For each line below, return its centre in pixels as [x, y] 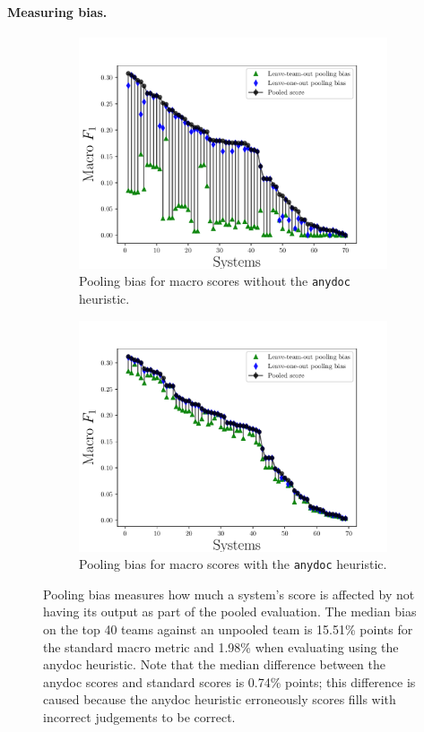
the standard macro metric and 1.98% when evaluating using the [221, 646]
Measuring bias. [57, 11]
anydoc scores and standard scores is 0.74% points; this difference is [229, 681]
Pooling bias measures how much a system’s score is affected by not [229, 594]
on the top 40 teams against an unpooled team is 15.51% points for [228, 629]
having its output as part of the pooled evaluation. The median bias [230, 611]
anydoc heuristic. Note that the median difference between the [215, 664]
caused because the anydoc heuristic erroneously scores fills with [220, 699]
